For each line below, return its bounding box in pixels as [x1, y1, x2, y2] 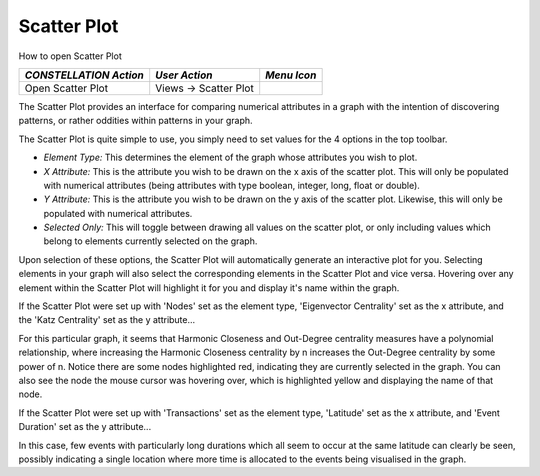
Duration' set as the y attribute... [18, 421, 152, 433]
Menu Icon [265, 68, 317, 82]
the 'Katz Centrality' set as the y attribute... [18, 314, 196, 326]
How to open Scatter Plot [18, 50, 122, 62]
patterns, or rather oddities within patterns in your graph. [18, 115, 254, 127]
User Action [155, 68, 213, 82]
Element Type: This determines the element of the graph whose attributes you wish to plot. [43, 151, 418, 164]
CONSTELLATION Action [24, 68, 145, 82]
